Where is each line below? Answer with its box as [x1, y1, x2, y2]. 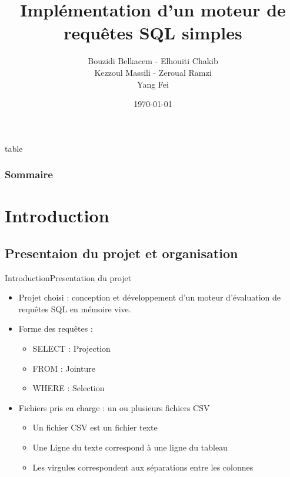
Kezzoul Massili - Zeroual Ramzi [94, 66, 212, 78]
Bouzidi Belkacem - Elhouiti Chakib [88, 55, 218, 67]
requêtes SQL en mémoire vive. [18, 302, 131, 315]
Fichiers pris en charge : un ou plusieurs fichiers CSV [18, 401, 210, 413]
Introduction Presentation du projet [5, 271, 132, 283]
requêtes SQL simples [64, 21, 242, 45]
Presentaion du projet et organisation [5, 243, 238, 262]
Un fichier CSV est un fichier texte [32, 421, 158, 433]
